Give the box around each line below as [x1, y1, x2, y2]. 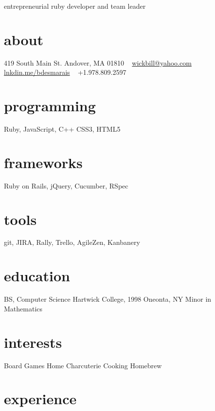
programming [4, 96, 96, 116]
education [4, 266, 70, 286]
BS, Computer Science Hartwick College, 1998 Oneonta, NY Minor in [4, 294, 212, 304]
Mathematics [4, 303, 43, 313]
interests [4, 332, 62, 352]
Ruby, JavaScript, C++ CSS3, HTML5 [4, 124, 121, 134]
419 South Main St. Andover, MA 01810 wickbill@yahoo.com [4, 57, 192, 68]
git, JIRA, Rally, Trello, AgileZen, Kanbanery [4, 237, 140, 247]
